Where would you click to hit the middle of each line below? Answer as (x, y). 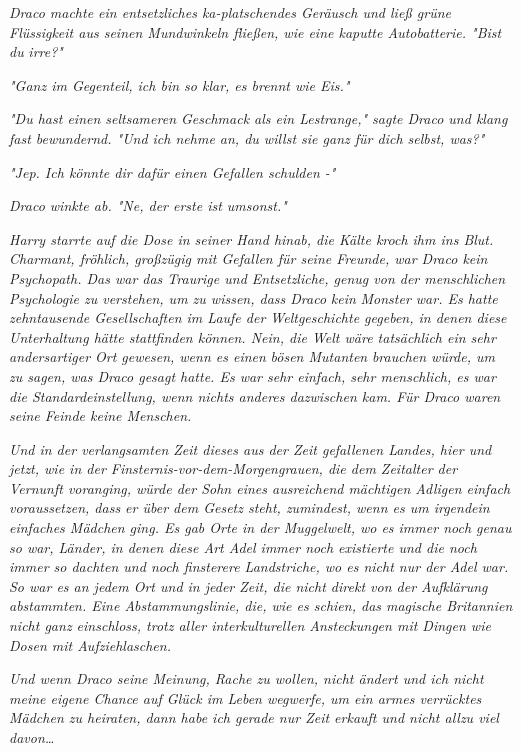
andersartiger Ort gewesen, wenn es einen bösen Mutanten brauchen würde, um (252, 356)
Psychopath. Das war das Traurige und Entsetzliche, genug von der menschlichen (257, 277)
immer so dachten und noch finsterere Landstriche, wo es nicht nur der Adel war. (259, 566)
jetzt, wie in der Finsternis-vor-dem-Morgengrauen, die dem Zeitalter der (233, 468)
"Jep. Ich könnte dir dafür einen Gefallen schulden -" (172, 171)
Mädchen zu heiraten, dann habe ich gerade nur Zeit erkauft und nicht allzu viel (254, 717)
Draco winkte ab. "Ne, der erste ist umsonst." (148, 205)
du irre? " (36, 51)
